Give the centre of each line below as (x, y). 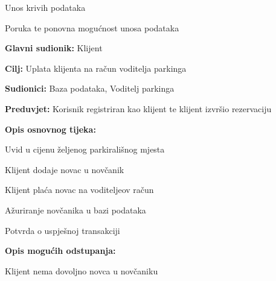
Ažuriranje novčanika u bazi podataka (75, 210)
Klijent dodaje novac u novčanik (65, 169)
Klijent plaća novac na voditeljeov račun (79, 190)
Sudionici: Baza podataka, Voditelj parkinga (90, 88)
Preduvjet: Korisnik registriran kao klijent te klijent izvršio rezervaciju (138, 108)
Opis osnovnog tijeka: (50, 129)
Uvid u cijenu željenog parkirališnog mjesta (85, 149)
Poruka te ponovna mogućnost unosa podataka (92, 27)
